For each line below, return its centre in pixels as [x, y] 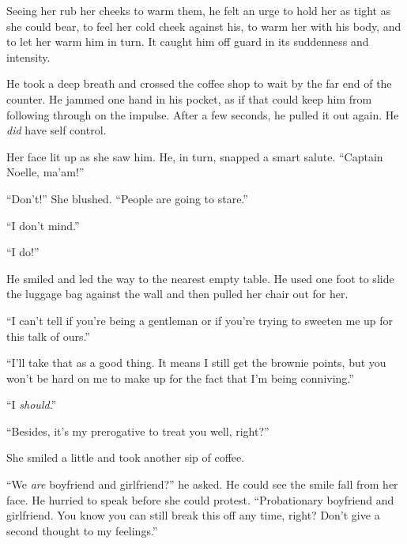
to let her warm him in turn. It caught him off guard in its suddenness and [188, 42]
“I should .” [32, 404]
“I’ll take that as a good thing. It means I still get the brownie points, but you [196, 363]
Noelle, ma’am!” [45, 172]
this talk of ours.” [48, 336]
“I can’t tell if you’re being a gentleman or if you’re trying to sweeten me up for [200, 320]
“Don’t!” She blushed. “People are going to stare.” [127, 198]
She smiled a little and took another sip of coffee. [126, 457]
